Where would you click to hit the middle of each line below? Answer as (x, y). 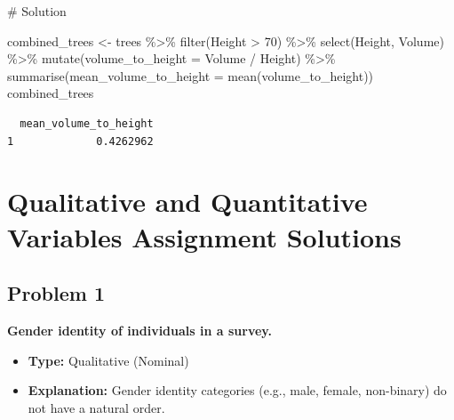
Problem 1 (56, 293)
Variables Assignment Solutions (204, 236)
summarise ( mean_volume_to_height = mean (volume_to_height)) (191, 75)
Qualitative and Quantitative (187, 202)
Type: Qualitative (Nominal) (108, 360)
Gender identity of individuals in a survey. (139, 330)
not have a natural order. (96, 407)
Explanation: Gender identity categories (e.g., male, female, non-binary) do (237, 390)
